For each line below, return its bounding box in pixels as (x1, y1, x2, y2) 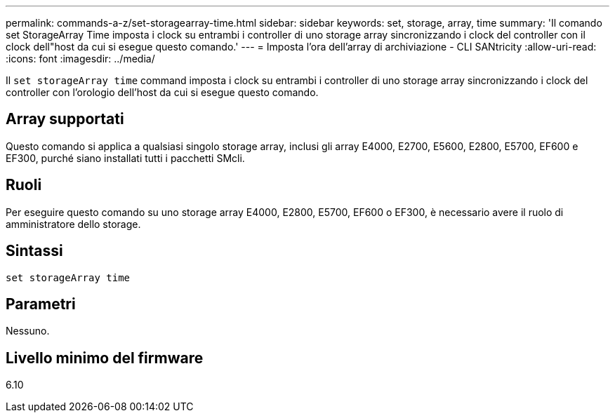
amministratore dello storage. (6, 217, 141, 230)
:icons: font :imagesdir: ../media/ (6, 53, 155, 65)
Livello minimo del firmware (6, 349, 204, 367)
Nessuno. (6, 325, 50, 337)
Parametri (6, 295, 76, 313)
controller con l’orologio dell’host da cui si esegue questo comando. (6, 86, 319, 98)
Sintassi (6, 242, 63, 260)
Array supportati (6, 110, 124, 128)
